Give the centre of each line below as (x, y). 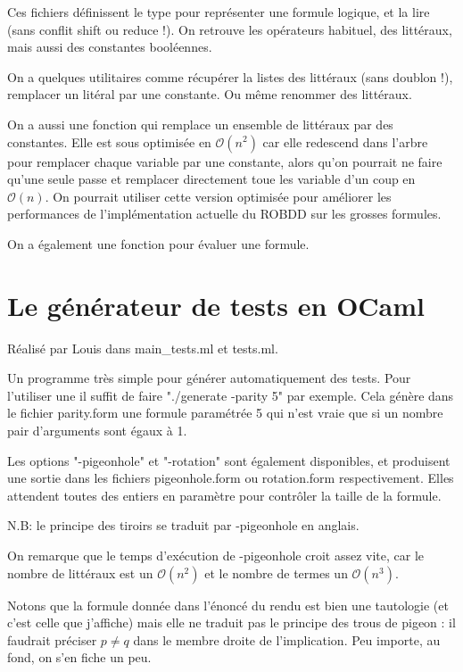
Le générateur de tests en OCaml (216, 305)
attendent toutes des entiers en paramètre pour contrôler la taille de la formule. (224, 495)
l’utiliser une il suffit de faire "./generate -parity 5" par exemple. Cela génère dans (231, 395)
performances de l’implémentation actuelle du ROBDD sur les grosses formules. (224, 214)
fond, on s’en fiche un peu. (79, 657)
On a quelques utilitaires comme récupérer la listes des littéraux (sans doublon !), (230, 76)
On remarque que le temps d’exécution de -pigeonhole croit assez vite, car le (215, 555)
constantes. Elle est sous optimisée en (109, 141)
